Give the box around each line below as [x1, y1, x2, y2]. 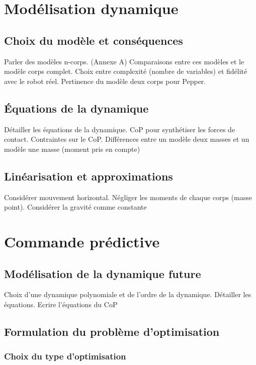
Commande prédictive [4, 231, 160, 251]
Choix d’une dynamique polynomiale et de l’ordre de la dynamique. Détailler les [4, 289, 251, 300]
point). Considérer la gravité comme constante [4, 202, 147, 212]
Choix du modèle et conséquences [4, 32, 183, 48]
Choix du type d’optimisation [4, 350, 126, 362]
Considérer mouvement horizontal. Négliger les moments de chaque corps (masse [4, 192, 252, 202]
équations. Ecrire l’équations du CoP [4, 299, 118, 309]
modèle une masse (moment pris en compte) [4, 143, 140, 154]
